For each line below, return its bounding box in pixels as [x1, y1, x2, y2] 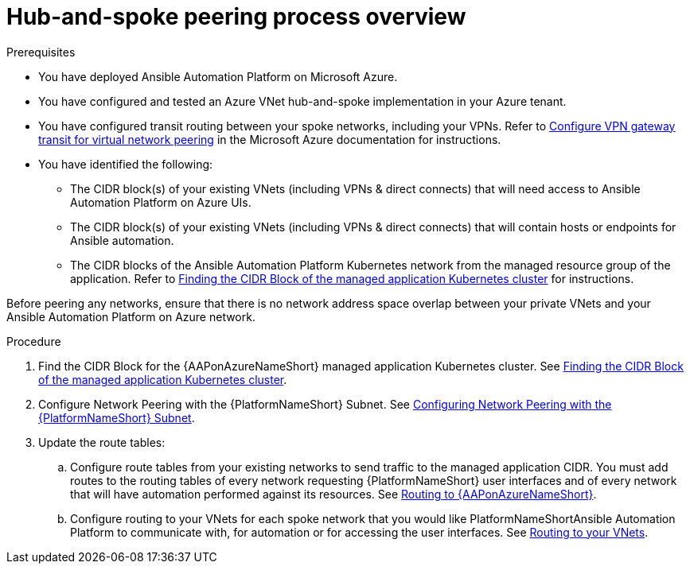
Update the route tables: [38, 435, 166, 449]
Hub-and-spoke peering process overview [6, 3, 466, 30]
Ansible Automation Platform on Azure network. [6, 309, 255, 324]
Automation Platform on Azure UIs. [70, 195, 251, 209]
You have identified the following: [38, 157, 213, 171]
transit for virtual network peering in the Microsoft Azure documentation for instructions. [38, 132, 501, 146]
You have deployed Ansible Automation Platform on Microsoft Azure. [38, 69, 398, 83]
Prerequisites [6, 45, 76, 59]
